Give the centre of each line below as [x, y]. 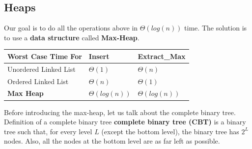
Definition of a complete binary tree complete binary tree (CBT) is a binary [125, 122]
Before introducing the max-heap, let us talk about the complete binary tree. [120, 112]
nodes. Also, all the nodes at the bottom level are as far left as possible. [112, 141]
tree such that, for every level [48, 131]
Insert [99, 56]
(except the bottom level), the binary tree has [170, 131]
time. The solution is [216, 28]
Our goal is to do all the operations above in [71, 28]
